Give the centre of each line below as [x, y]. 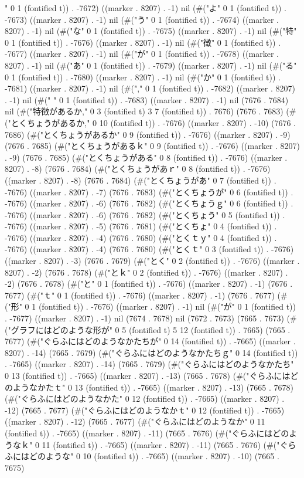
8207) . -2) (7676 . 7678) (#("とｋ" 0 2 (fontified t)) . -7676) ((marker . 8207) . [146, 272]
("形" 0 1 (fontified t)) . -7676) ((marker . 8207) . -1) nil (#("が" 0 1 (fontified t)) [151, 306]
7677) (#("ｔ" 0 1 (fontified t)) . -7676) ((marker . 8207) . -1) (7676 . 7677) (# [146, 295]
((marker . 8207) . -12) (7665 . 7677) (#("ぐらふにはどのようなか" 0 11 [135, 421]
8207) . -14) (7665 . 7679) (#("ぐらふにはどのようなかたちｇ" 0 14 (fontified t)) [151, 352]
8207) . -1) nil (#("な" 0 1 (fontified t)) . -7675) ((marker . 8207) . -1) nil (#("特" [151, 31]
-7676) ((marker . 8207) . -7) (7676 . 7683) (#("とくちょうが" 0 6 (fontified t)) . [149, 191]
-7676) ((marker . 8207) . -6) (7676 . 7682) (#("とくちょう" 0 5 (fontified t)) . [145, 214]
